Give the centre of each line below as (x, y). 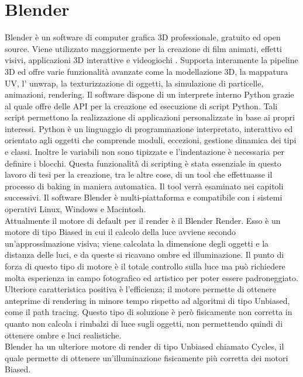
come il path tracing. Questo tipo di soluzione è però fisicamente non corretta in (149, 312)
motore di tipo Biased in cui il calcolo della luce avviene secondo (120, 232)
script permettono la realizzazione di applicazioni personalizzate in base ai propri (150, 117)
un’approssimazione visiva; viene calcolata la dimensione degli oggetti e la (137, 243)
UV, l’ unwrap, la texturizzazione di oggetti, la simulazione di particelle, (134, 83)
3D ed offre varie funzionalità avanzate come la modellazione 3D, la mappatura (147, 71)
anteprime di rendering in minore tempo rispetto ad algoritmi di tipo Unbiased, (147, 300)
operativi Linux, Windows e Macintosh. (75, 209)
